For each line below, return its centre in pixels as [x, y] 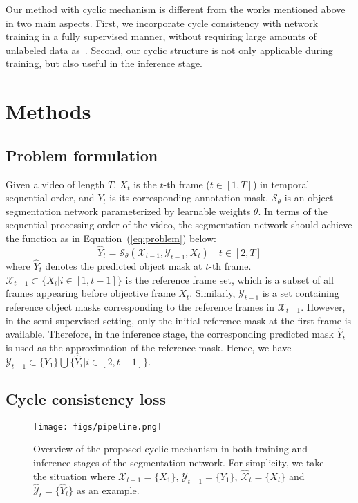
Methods [48, 111]
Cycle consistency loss [86, 398]
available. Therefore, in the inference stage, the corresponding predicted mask [170, 334]
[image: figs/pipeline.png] [98, 427]
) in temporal [281, 184]
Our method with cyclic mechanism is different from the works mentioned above [176, 9]
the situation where [74, 476]
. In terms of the [293, 211]
